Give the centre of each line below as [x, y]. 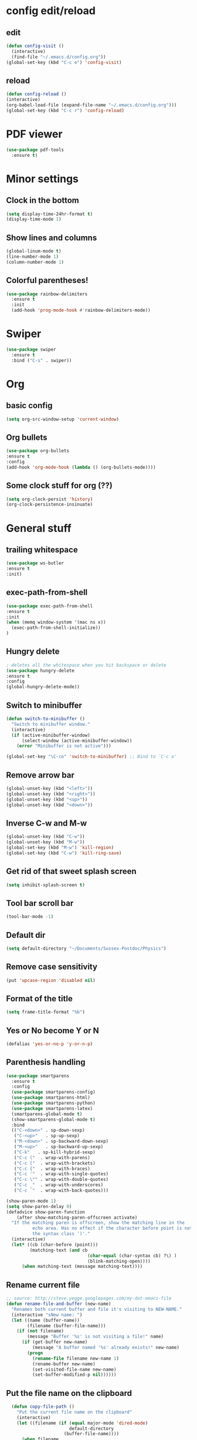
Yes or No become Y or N [52, 1030]
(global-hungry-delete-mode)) [43, 687]
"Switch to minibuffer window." [51, 724]
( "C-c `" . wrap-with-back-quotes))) [61, 1190]
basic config [29, 406]
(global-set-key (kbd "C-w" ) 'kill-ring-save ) [64, 853]
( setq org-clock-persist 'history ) [50, 499]
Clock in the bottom [43, 201]
